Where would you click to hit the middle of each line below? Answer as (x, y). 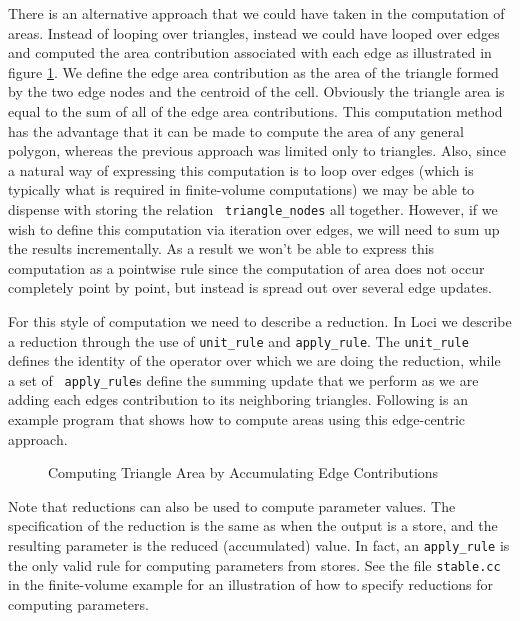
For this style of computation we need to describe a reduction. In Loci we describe (260, 320)
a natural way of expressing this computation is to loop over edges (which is (241, 169)
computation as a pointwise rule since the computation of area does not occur (246, 267)
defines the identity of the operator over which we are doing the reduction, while (254, 360)
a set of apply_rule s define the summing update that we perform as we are (243, 379)
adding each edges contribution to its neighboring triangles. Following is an (238, 399)
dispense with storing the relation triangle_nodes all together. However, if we (253, 208)
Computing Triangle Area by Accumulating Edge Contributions (243, 472)
